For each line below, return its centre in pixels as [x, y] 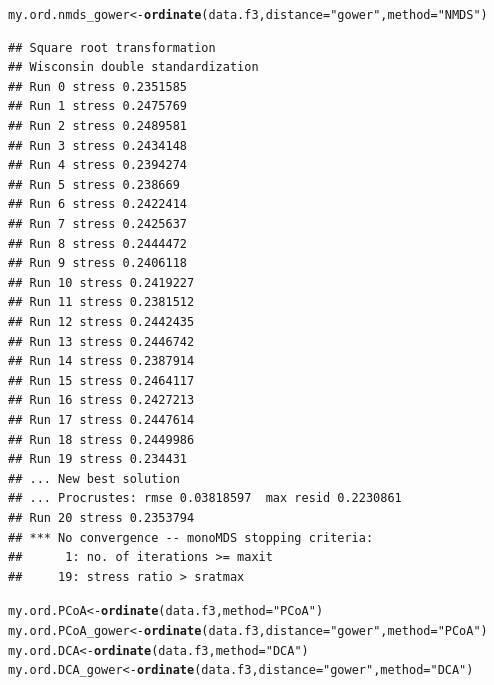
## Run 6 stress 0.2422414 [97, 204]
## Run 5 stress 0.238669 [94, 184]
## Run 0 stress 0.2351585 [97, 86]
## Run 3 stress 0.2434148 [97, 145]
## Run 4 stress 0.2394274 [97, 165]
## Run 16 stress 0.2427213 [101, 400]
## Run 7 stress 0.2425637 [97, 224]
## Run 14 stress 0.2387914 [101, 361]
